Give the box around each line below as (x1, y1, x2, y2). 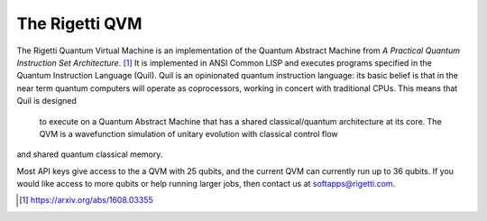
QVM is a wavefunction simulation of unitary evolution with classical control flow (39, 128, 338, 139)
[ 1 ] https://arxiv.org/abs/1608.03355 (19, 195, 153, 206)
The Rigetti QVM (16, 14, 142, 33)
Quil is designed (16, 96, 77, 106)
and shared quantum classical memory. (16, 149, 163, 160)
